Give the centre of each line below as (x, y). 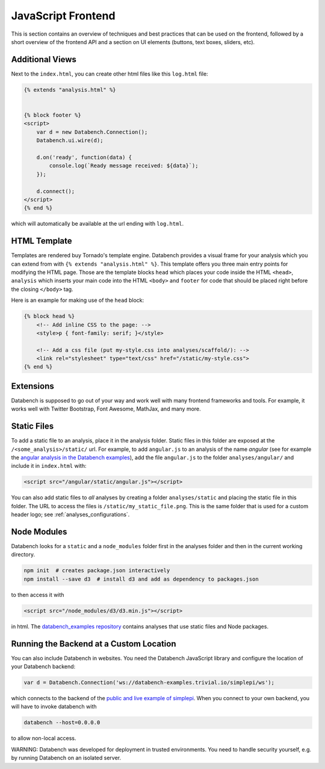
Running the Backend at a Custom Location (94, 644)
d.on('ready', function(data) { (84, 157)
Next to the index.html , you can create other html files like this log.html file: (110, 74)
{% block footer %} (52, 115)
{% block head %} (49, 316)
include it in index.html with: (49, 466)
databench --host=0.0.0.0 (62, 723)
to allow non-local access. (44, 738)
